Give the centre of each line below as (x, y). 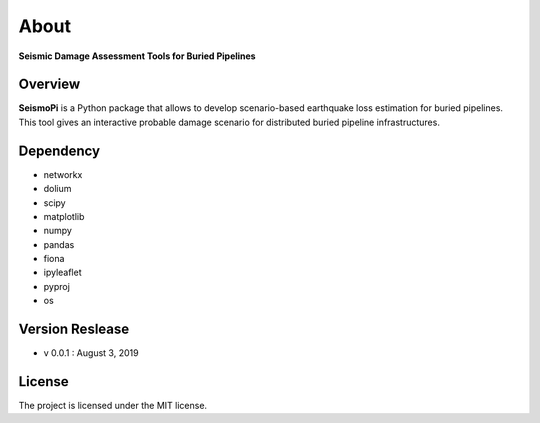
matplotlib (64, 216)
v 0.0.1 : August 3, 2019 (91, 353)
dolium (57, 189)
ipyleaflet (62, 272)
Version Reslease (74, 329)
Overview (49, 84)
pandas (59, 244)
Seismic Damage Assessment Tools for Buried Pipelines (137, 56)
